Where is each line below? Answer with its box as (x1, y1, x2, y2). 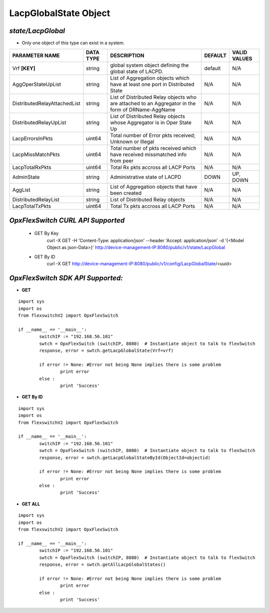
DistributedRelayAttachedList (12, 100, 80, 107)
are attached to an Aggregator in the (110, 100, 196, 107)
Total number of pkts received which (110, 145, 197, 152)
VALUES (232, 55, 252, 62)
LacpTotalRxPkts (12, 164, 51, 171)
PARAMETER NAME (12, 52, 60, 59)
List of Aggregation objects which (110, 75, 189, 82)
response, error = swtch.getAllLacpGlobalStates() (39, 562, 166, 567)
